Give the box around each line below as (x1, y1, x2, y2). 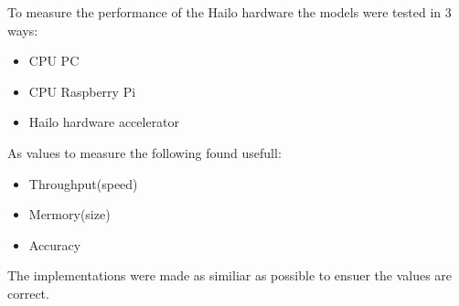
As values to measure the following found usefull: (7, 142, 282, 162)
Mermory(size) (28, 205, 111, 224)
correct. (7, 283, 49, 302)
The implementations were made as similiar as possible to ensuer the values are (7, 266, 453, 285)
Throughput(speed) (28, 174, 138, 193)
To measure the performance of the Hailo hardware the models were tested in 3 (7, 3, 452, 21)
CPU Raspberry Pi (28, 81, 136, 100)
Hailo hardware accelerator (28, 112, 180, 132)
